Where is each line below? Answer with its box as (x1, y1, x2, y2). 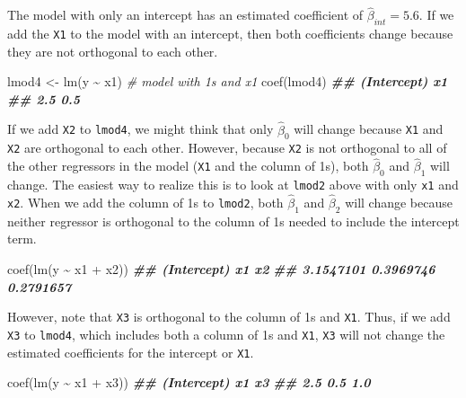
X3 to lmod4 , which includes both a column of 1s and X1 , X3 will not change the (7, 324, 445, 343)
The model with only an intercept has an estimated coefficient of (7, 5, 364, 24)
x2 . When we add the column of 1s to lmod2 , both (7, 193, 284, 212)
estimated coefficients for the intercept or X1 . (7, 342, 254, 361)
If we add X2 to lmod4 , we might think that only (7, 119, 274, 138)
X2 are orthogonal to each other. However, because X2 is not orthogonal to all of (7, 138, 447, 157)
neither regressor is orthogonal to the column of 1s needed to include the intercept (7, 211, 460, 230)
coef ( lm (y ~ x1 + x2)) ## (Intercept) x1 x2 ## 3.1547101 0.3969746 (7, 260, 435, 278)
